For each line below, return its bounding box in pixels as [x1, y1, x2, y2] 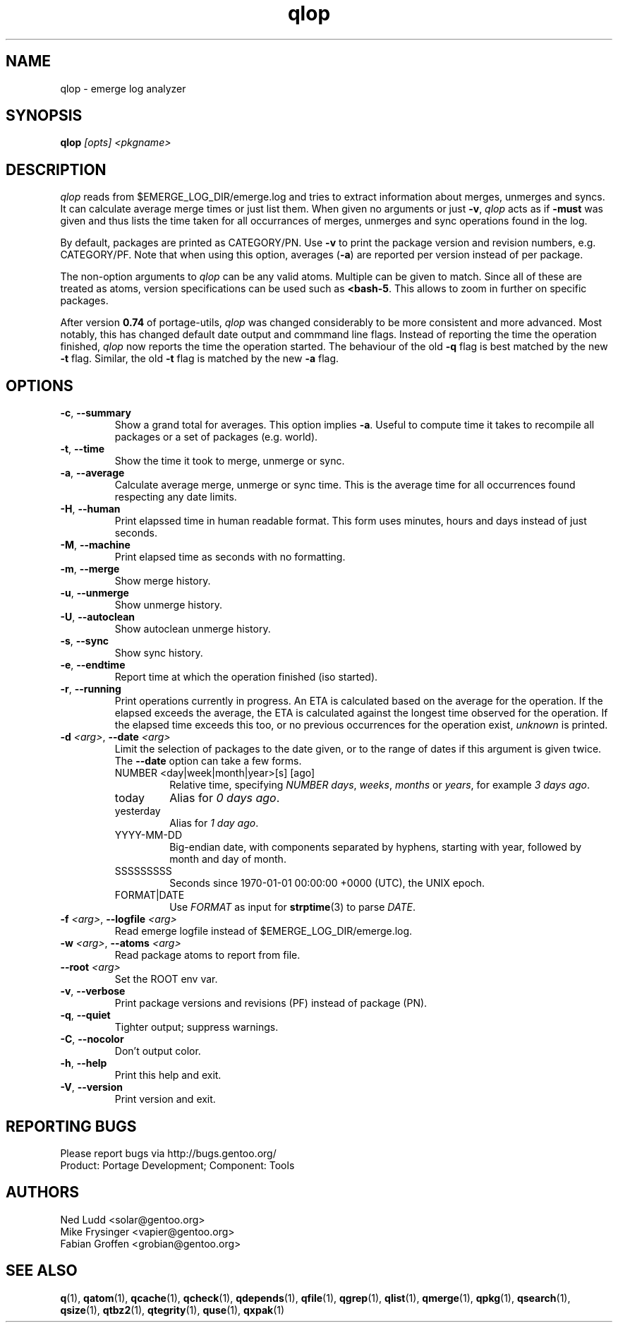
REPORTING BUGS [6, 1117, 137, 1135]
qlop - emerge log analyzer [60, 82, 186, 95]
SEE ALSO [6, 1262, 78, 1280]
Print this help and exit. [114, 1069, 222, 1082]
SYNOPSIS [6, 107, 83, 125]
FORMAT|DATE [114, 889, 185, 902]
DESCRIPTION [6, 160, 107, 179]
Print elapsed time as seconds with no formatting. [114, 551, 346, 563]
